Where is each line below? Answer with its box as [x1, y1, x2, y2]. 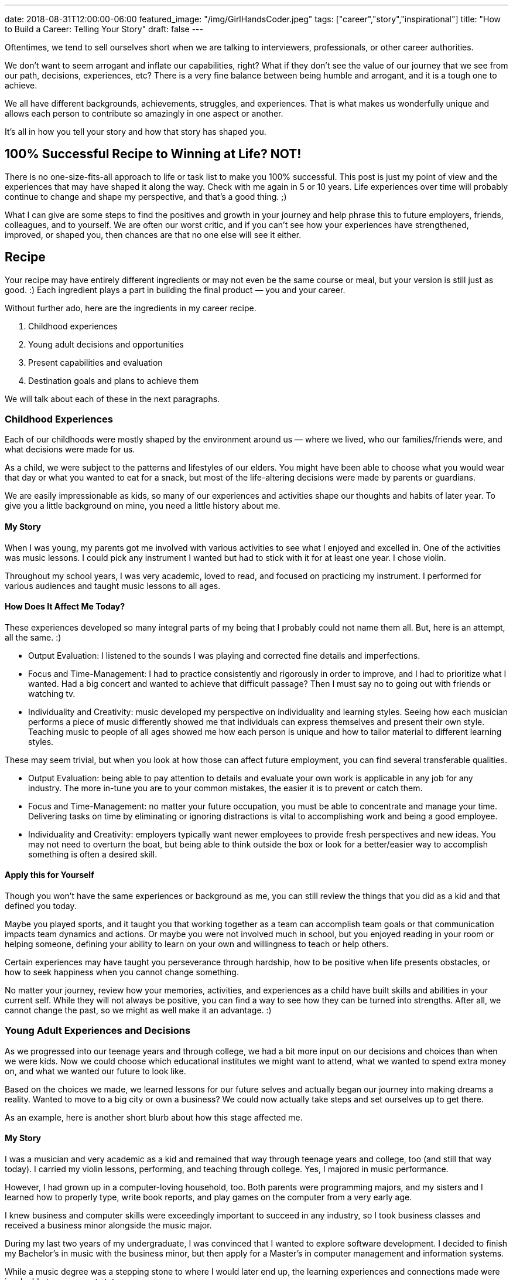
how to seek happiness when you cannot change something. [5, 967, 239, 978]
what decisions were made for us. [5, 444, 135, 455]
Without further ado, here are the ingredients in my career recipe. [5, 302, 256, 313]
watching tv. [28, 688, 76, 699]
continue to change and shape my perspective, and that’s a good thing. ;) [5, 191, 287, 202]
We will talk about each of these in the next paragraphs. [5, 393, 220, 404]
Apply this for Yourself [5, 870, 94, 880]
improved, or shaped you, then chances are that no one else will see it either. [5, 229, 302, 240]
